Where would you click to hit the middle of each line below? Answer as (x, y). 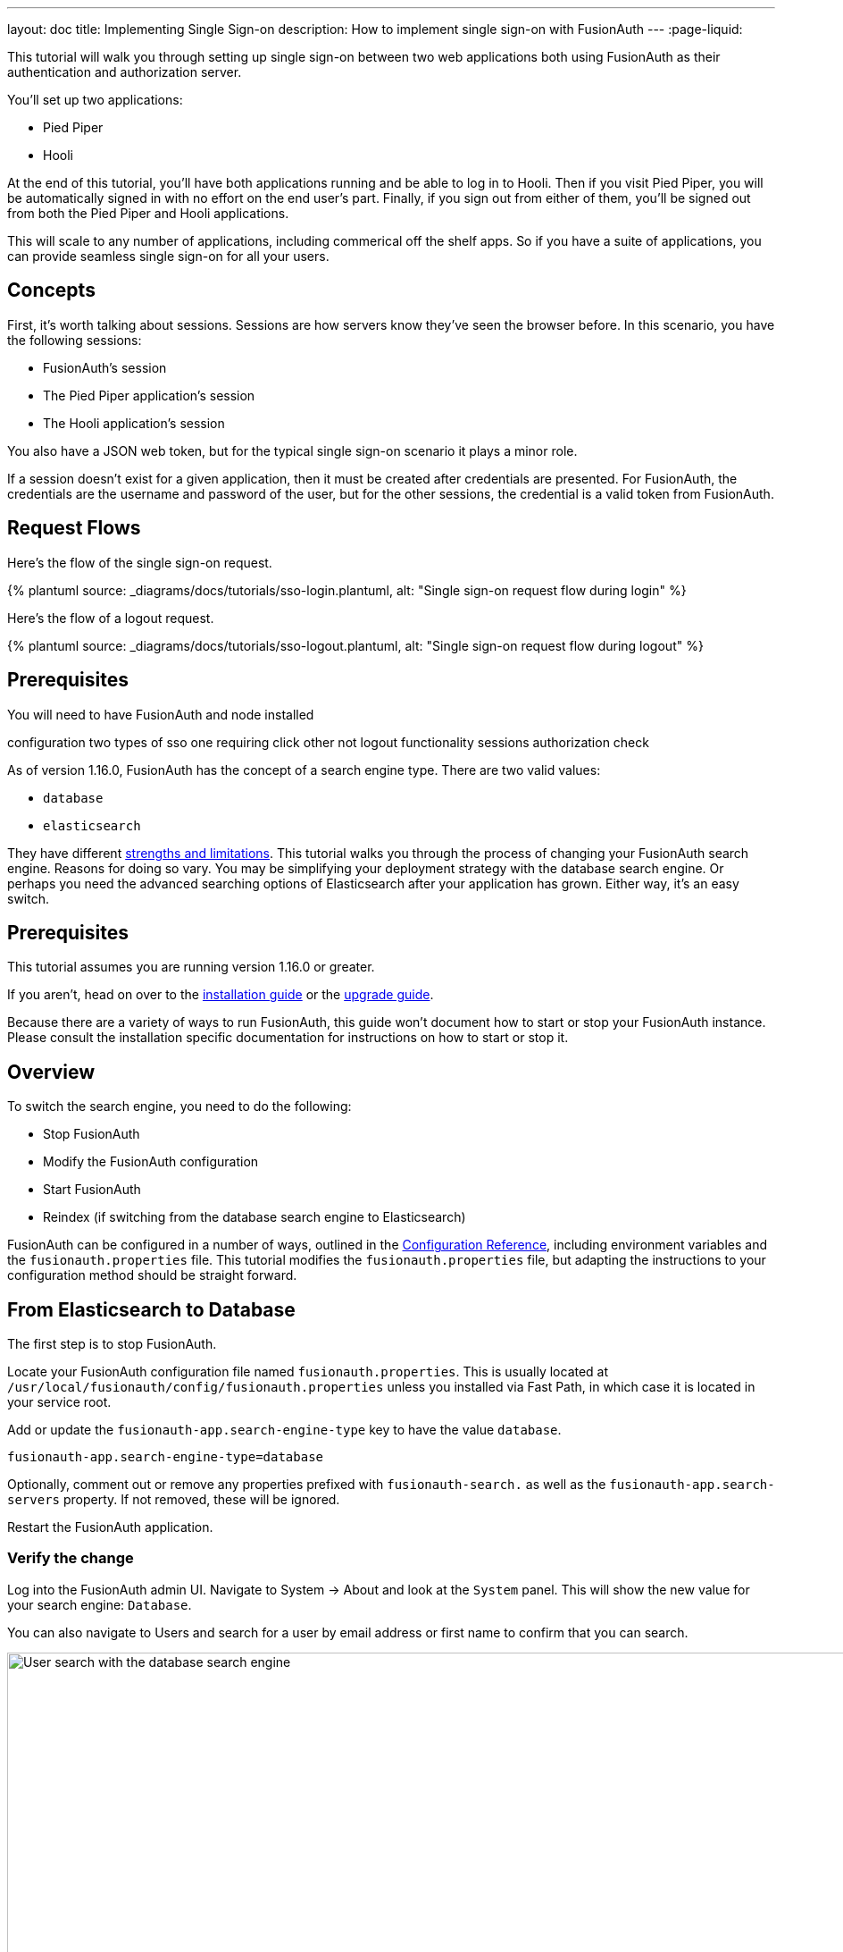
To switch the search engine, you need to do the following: (179, 1106)
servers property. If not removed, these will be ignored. (174, 1500)
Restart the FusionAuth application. (110, 1527)
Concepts (51, 290)
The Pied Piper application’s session (149, 395)
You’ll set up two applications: (95, 100)
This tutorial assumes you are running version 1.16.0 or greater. (191, 967)
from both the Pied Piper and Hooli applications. (148, 213)
